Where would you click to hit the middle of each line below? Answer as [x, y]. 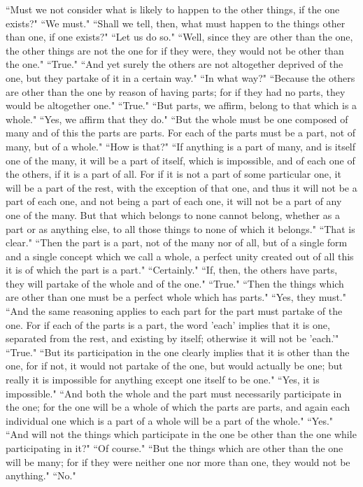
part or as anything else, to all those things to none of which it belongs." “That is [180, 228]
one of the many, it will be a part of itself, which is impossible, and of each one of [180, 160]
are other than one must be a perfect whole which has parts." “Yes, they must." [176, 297]
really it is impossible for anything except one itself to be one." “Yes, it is [163, 380]
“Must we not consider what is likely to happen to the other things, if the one [173, 9]
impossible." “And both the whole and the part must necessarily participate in [174, 393]
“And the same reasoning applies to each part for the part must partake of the [174, 311]
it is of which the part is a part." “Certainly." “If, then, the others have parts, [172, 270]
